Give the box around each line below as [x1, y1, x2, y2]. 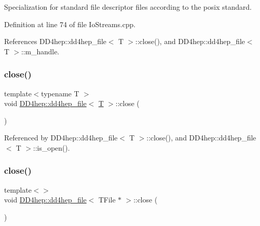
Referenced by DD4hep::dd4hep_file [4, 132, 118, 143]
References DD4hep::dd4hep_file [4, 36, 106, 47]
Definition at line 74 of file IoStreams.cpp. [4, 18, 136, 29]
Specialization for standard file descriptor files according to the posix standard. [4, 2, 252, 12]
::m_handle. [21, 46, 59, 56]
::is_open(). [33, 142, 70, 153]
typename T [41, 88, 79, 98]
